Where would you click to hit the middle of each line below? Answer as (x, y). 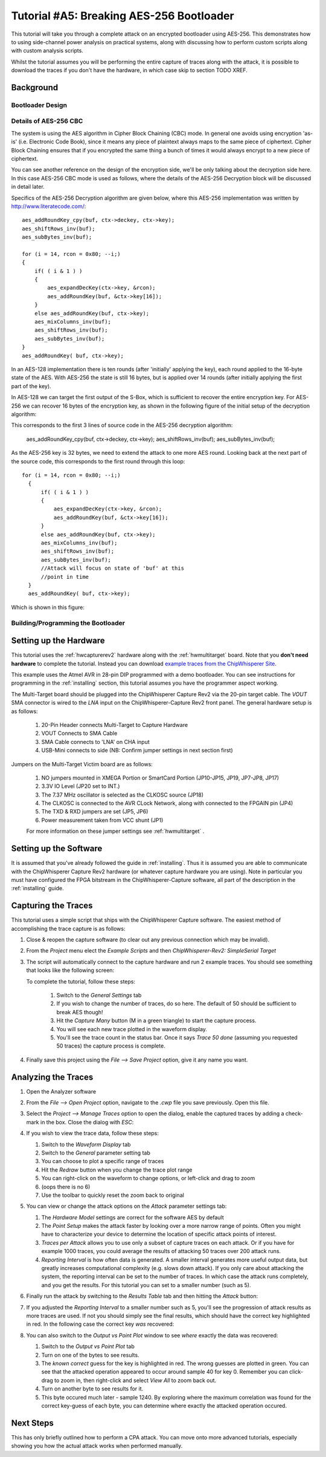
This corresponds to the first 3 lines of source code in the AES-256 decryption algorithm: (122, 425)
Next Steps (32, 1423)
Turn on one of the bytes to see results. (90, 1355)
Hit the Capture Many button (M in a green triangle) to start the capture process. (156, 1021)
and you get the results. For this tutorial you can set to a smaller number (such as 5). (146, 1285)
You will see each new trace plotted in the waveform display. (132, 1029)
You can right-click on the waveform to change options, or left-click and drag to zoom (148, 1178)
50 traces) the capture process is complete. (111, 1046)
